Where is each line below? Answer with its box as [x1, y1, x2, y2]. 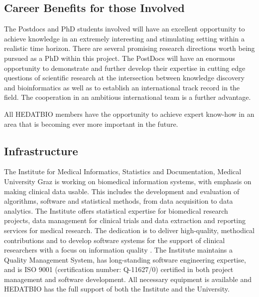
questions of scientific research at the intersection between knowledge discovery [4, 72, 245, 83]
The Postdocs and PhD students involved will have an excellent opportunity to [4, 23, 245, 34]
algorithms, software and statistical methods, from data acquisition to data [4, 196, 233, 206]
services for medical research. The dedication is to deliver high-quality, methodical [4, 225, 255, 235]
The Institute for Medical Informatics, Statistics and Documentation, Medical [4, 166, 242, 177]
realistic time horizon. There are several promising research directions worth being [4, 43, 255, 53]
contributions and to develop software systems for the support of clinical [4, 235, 225, 245]
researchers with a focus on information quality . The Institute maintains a [4, 245, 233, 255]
